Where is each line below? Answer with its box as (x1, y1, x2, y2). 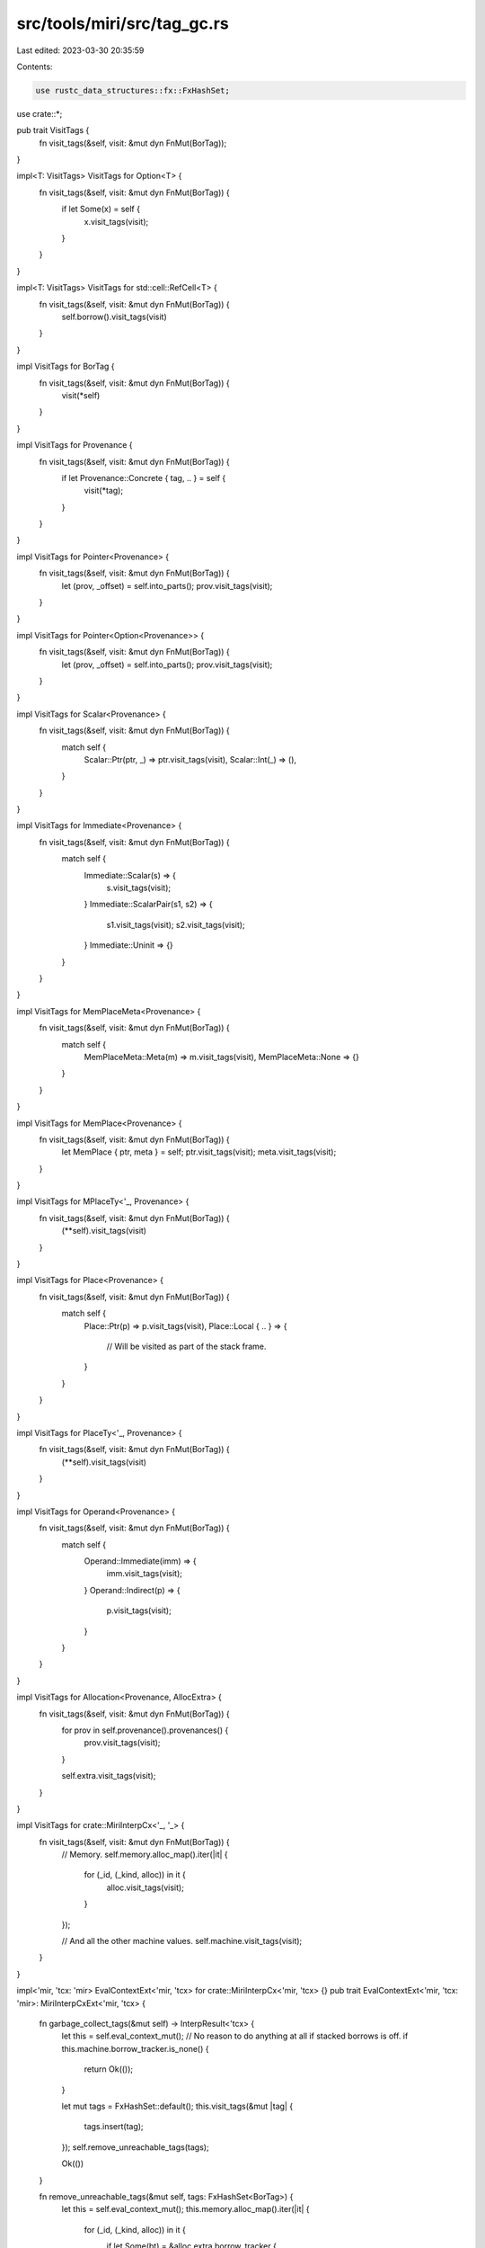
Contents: (16, 61, 53, 72)
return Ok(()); (84, 2064, 134, 2074)
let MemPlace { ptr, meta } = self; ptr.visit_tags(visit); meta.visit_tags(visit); (61, 1146, 337, 1157)
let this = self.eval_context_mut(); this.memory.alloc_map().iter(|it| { (61, 2204, 310, 2215)
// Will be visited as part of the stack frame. (106, 1341, 267, 1351)
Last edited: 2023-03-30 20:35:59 (16, 45, 145, 56)
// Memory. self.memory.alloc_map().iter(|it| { (61, 1849, 228, 1860)
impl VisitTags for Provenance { (16, 440, 133, 450)
